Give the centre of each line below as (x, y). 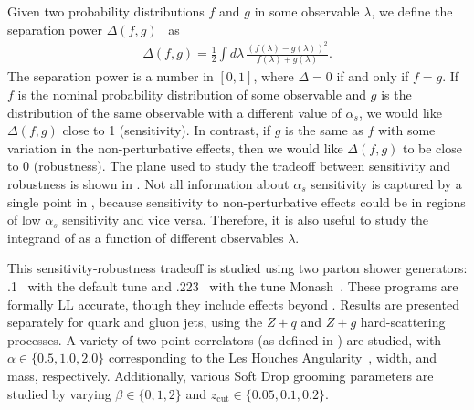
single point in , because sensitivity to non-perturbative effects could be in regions (237, 201)
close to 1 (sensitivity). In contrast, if (167, 130)
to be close (432, 147)
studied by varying (59, 393)
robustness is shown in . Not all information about (148, 183)
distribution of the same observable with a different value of (174, 112)
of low (24, 220)
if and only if (373, 76)
